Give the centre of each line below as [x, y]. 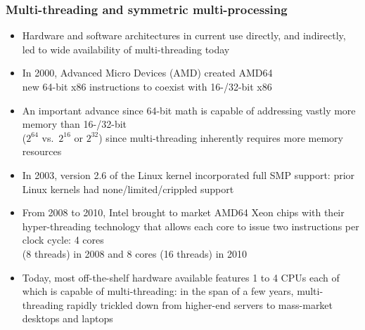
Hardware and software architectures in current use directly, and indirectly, [184, 35]
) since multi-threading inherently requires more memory [221, 137]
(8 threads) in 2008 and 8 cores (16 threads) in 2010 [135, 253]
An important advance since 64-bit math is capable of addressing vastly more [189, 110]
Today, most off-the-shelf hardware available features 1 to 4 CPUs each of [181, 277]
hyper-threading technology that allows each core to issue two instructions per [191, 226]
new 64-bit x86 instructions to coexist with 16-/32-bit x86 [147, 86]
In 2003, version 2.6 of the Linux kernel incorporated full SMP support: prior [188, 174]
